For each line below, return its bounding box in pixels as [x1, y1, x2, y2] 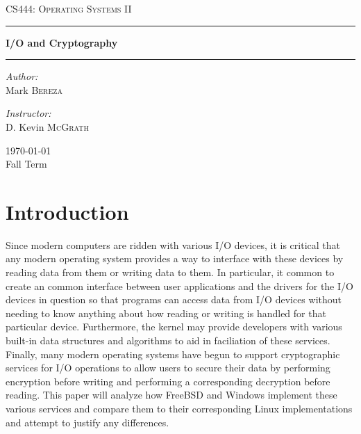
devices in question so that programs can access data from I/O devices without [6, 292, 342, 307]
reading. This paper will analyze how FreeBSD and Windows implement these [6, 387, 337, 402]
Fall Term [6, 156, 47, 171]
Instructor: [6, 106, 51, 120]
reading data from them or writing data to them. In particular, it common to [6, 265, 335, 280]
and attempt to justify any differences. [6, 415, 169, 429]
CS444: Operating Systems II [6, 1, 132, 15]
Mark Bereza [6, 82, 62, 97]
